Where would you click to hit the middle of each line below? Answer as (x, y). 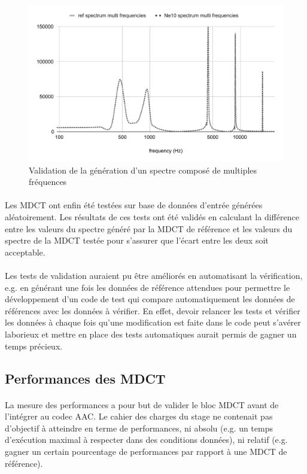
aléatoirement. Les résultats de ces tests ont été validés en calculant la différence (152, 217)
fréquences (48, 182)
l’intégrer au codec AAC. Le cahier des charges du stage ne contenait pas (139, 416)
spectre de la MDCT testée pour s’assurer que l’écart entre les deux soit (137, 240)
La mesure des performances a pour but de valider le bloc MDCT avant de (142, 404)
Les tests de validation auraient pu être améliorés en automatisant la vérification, (154, 276)
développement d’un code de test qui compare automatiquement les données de (150, 299)
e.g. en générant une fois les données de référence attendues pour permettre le (148, 287)
